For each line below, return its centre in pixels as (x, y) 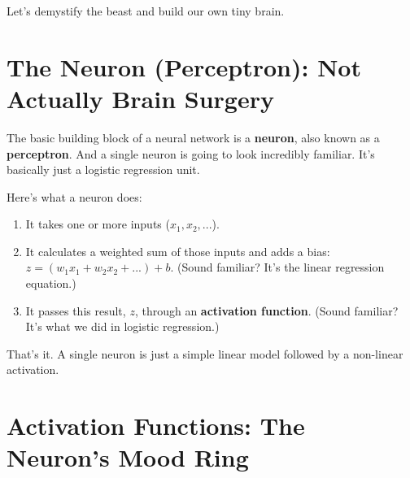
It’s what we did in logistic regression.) (122, 326)
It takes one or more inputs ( (98, 224)
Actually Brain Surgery (140, 98)
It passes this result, (76, 310)
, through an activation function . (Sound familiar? (266, 310)
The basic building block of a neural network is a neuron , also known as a (193, 137)
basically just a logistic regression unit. (103, 169)
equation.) (51, 283)
